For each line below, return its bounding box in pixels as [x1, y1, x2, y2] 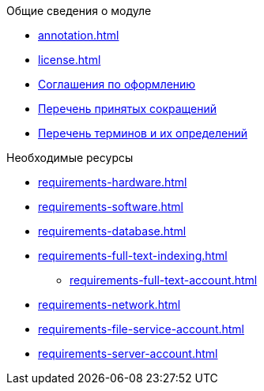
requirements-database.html [38, 224, 187, 238]
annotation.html [38, 28, 119, 42]
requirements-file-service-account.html [38, 322, 245, 336]
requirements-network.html [38, 298, 181, 311]
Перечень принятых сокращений [38, 102, 217, 115]
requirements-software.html [38, 200, 183, 213]
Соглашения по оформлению [38, 77, 196, 91]
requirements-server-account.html [38, 347, 218, 360]
